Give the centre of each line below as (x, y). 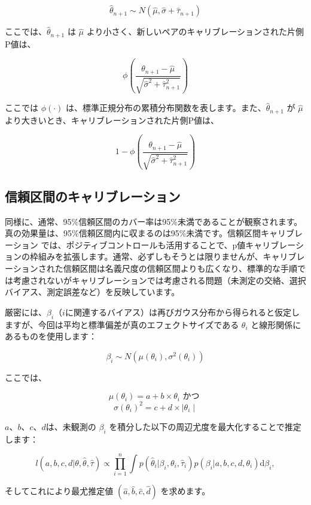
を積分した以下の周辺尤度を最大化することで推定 (205, 426)
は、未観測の (71, 426)
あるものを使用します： (51, 336)
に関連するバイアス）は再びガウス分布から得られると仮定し (182, 312)
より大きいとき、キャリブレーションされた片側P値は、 (112, 120)
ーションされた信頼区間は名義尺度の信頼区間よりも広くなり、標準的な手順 (151, 268)
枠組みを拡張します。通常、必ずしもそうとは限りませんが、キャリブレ (167, 256)
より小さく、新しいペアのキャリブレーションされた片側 (195, 31)
